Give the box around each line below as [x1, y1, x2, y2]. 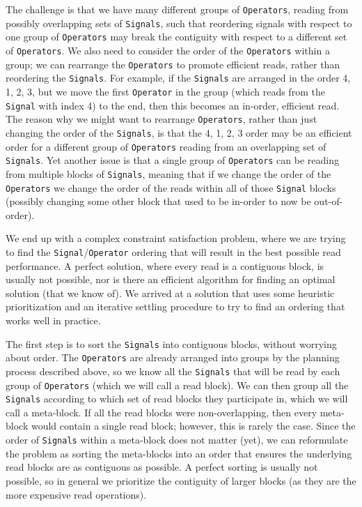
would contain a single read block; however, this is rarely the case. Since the [31, 418, 356, 433]
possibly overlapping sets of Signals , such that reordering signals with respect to [6, 15, 352, 30]
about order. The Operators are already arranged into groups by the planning [6, 350, 340, 365]
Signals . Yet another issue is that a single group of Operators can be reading [6, 153, 339, 167]
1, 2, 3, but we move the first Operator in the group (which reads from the [6, 84, 325, 98]
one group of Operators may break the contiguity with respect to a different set [6, 29, 347, 44]
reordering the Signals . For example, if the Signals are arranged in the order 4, [6, 70, 351, 85]
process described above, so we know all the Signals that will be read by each [6, 363, 340, 378]
